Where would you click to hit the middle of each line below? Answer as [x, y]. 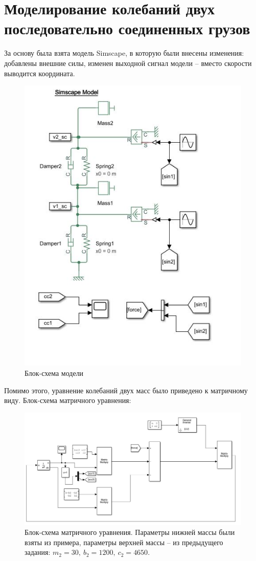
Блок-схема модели [54, 373]
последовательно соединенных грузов [127, 28]
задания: [38, 552]
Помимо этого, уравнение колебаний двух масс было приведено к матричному [126, 390]
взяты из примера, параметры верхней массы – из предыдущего [124, 542]
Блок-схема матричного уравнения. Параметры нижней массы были [130, 532]
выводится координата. [40, 73]
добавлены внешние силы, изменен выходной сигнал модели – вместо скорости [128, 63]
